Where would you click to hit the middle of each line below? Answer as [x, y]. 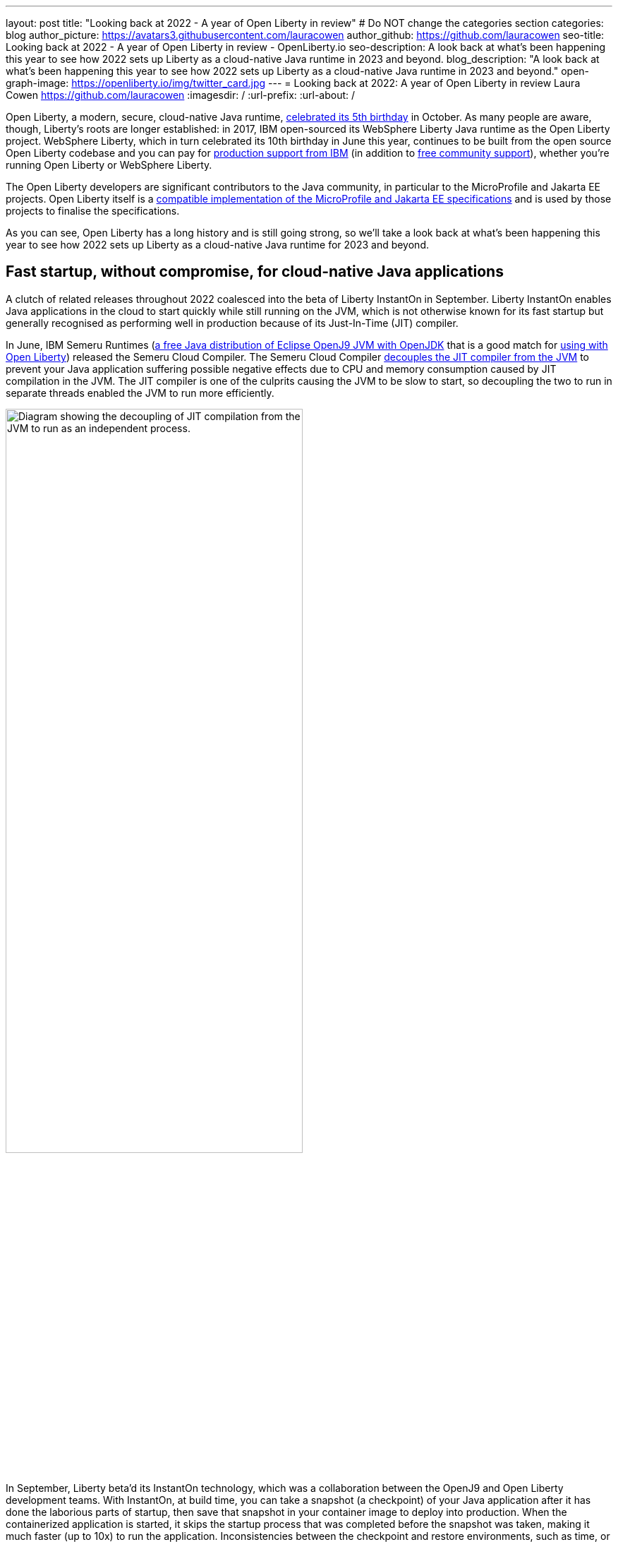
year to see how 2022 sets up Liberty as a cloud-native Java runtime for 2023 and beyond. [217, 245]
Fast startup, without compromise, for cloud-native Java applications [255, 272]
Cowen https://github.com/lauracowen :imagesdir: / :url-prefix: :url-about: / [181, 95]
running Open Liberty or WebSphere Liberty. [109, 165]
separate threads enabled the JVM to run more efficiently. [140, 393]
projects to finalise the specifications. [93, 211]
